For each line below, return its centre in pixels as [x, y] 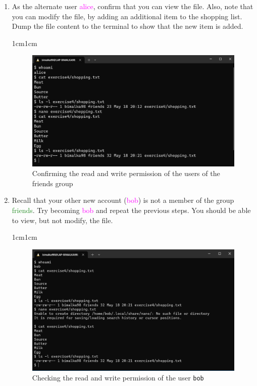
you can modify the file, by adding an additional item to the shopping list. [127, 16]
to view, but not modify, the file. [62, 220]
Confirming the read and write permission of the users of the [126, 173]
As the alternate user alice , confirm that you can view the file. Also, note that [133, 6]
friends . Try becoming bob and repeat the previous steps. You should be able [131, 210]
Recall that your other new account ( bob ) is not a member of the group [123, 200]
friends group [53, 183]
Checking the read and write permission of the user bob [118, 378]
